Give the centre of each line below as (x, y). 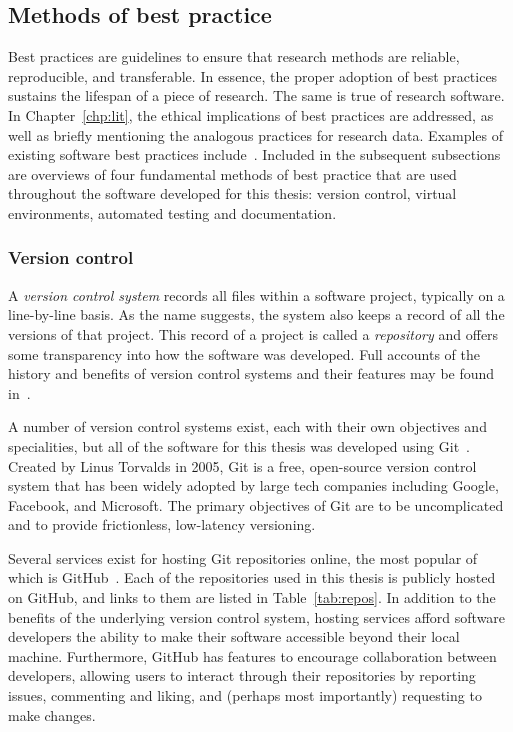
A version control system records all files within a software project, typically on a (256, 294)
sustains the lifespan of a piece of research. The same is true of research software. (256, 95)
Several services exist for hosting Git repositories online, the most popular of (243, 557)
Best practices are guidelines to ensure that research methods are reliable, (234, 56)
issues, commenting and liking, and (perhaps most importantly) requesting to (245, 695)
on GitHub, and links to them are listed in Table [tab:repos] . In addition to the (252, 597)
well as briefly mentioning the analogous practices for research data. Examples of (256, 134)
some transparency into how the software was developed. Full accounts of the (244, 353)
